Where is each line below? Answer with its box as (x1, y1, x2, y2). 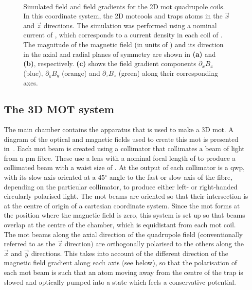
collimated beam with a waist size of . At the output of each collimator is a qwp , (4, 162, 245, 172)
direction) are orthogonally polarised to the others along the (64, 239, 244, 249)
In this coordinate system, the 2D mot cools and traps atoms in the (23, 11, 223, 21)
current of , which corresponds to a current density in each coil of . (23, 30, 223, 40)
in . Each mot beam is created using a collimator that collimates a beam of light (4, 143, 245, 154)
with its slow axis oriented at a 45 (4, 171, 105, 182)
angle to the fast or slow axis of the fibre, (109, 171, 233, 182)
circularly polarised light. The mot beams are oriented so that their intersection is (4, 191, 248, 201)
